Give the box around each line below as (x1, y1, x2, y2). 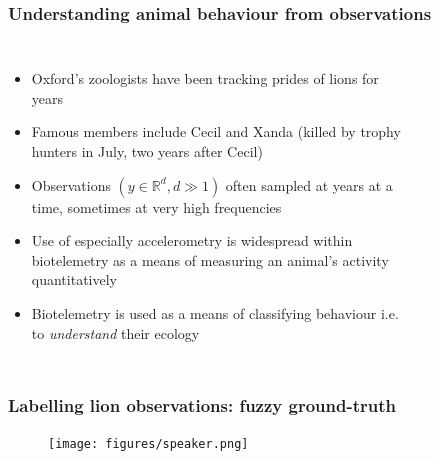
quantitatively (31, 269, 117, 290)
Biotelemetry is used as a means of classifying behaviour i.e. (31, 302, 399, 323)
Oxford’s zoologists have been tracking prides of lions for (31, 68, 379, 89)
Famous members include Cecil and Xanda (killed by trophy (31, 121, 401, 142)
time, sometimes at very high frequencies (31, 196, 282, 217)
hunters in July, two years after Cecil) (31, 141, 263, 161)
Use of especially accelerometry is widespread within (31, 230, 353, 251)
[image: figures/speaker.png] (48, 437, 249, 452)
